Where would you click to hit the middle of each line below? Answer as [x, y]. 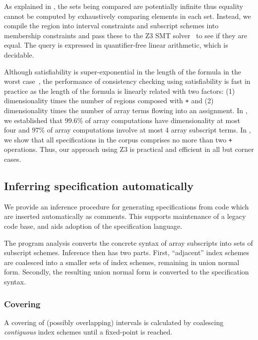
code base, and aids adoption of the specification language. [93, 226]
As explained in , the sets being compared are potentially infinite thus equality [124, 6]
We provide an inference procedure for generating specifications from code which [127, 206]
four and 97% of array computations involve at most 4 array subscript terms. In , [128, 130]
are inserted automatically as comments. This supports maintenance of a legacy [125, 216]
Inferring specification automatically [99, 186]
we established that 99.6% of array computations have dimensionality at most [122, 120]
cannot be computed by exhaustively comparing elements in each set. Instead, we [128, 16]
